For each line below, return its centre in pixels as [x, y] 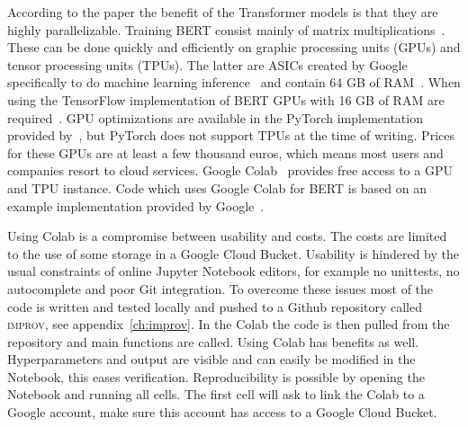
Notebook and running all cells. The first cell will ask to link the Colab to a [216, 394]
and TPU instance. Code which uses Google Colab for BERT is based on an [217, 187]
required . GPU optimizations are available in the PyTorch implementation [215, 117]
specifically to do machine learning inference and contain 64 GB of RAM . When [234, 82]
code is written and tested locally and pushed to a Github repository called [215, 306]
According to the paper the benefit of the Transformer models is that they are [223, 12]
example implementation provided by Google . [136, 205]
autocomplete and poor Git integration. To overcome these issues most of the [220, 288]
